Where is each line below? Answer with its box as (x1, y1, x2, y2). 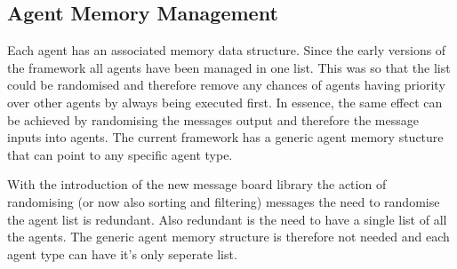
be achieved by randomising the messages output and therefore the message (7, 110, 419, 129)
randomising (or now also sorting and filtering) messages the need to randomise (7, 192, 440, 210)
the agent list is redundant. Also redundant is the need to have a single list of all (7, 210, 447, 228)
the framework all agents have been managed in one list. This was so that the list (7, 58, 451, 76)
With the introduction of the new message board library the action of (7, 175, 387, 194)
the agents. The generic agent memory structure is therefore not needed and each (7, 227, 450, 246)
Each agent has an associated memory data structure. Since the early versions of (7, 41, 446, 59)
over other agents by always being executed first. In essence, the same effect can (7, 92, 443, 111)
